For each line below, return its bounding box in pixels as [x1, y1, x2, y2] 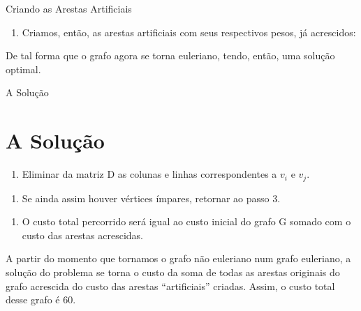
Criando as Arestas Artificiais [6, 1, 132, 15]
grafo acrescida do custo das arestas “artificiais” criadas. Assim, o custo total [6, 278, 335, 293]
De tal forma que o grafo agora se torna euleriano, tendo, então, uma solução [6, 48, 335, 63]
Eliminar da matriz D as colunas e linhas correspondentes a [22, 167, 277, 181]
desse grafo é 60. [6, 292, 76, 307]
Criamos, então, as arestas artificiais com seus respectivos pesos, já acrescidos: [22, 24, 356, 39]
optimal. [6, 61, 41, 76]
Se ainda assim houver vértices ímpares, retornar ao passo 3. [22, 190, 281, 205]
